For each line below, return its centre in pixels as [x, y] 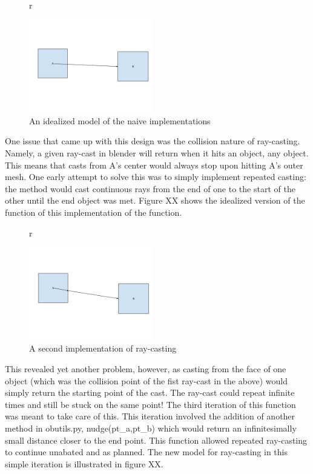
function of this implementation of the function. [94, 212]
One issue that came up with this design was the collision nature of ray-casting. [153, 141]
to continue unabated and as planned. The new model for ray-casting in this [146, 452]
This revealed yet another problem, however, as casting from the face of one [146, 368]
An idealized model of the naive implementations [120, 120]
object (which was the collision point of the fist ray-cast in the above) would [146, 380]
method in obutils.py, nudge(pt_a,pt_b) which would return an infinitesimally [151, 428]
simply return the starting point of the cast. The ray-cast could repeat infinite [150, 392]
